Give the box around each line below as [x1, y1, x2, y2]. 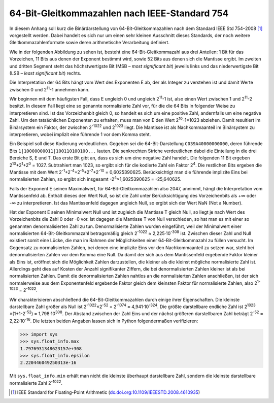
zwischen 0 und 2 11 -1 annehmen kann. [9, 86, 90, 92]
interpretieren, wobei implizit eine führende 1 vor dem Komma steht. [9, 131, 151, 138]
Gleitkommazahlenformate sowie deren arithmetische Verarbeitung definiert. [9, 40, 170, 46]
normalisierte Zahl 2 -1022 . [9, 379, 63, 386]
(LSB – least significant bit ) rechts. [9, 70, 82, 76]
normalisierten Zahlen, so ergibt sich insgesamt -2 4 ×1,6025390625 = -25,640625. [9, 175, 182, 182]
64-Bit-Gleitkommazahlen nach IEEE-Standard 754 [9, 8, 229, 19]
